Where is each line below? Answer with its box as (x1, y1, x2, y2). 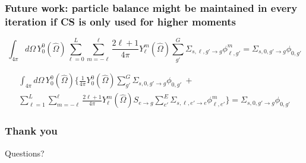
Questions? (5, 146, 45, 159)
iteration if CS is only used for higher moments (5, 14, 236, 28)
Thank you (5, 123, 58, 138)
